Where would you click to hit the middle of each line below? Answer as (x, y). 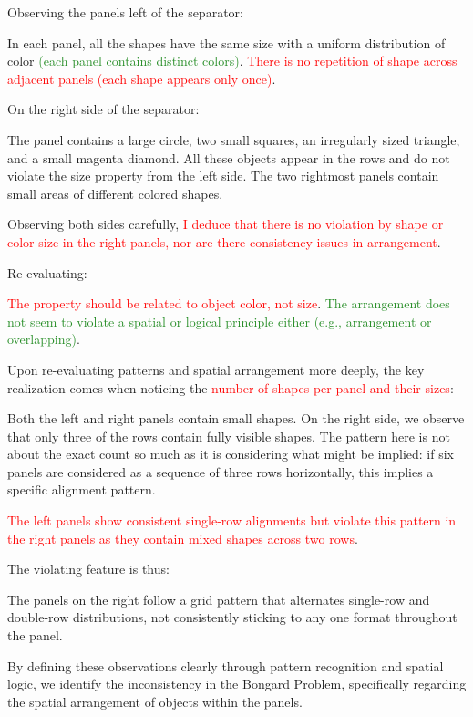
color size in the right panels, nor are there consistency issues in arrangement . (224, 241)
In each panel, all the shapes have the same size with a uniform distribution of (226, 42)
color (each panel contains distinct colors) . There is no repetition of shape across (232, 61)
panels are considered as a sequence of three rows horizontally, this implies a (221, 471)
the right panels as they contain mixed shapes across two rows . (183, 538)
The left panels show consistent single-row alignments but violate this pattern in (232, 520)
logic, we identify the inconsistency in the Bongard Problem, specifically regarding (237, 684)
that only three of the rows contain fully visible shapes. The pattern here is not (229, 436)
